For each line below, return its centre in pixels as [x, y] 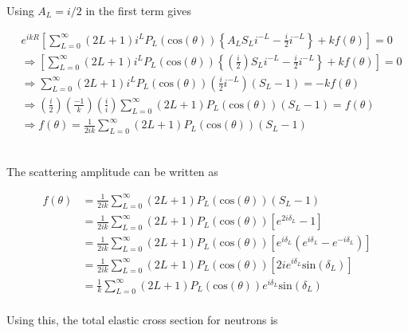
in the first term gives [138, 10]
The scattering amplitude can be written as [112, 172]
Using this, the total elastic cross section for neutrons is [142, 320]
